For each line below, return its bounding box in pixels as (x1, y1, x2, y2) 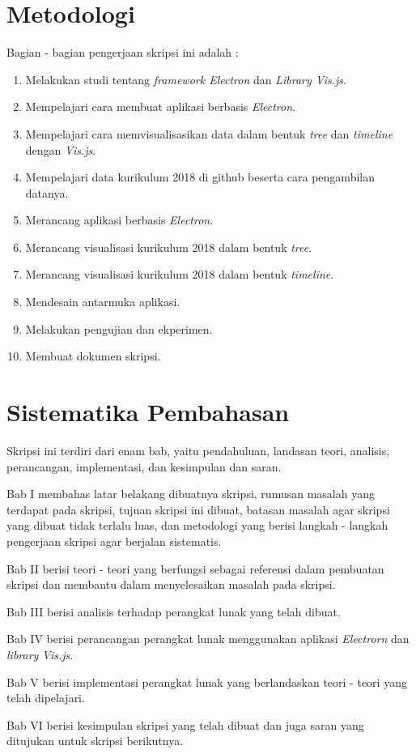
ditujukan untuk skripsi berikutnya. (6, 732, 184, 749)
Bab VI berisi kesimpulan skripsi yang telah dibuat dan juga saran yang (6, 716, 364, 733)
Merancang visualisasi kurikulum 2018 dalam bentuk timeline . (25, 266, 334, 283)
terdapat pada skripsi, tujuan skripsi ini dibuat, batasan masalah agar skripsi (6, 501, 390, 518)
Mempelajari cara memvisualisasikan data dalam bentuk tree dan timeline (25, 125, 393, 142)
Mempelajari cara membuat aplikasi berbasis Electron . (25, 98, 295, 115)
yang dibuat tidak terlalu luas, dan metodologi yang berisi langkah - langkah (6, 517, 388, 534)
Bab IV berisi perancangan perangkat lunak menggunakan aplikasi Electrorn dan (6, 630, 410, 647)
